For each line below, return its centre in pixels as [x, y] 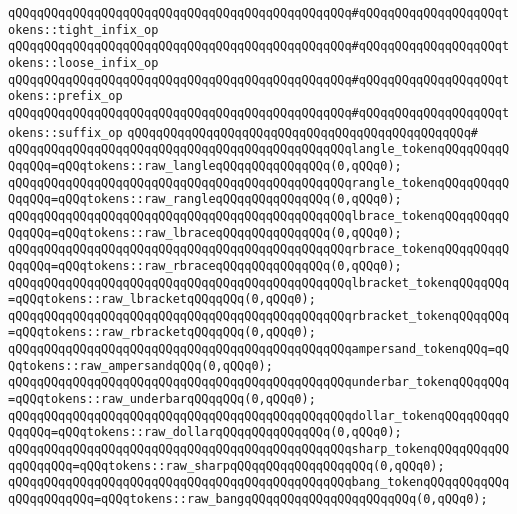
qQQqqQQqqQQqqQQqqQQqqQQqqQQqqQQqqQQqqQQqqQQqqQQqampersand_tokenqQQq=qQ [259, 349]
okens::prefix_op [65, 96]
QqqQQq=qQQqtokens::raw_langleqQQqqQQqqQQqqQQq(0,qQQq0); [205, 165]
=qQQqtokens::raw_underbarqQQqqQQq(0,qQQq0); [162, 399]
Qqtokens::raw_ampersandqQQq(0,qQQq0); [140, 365]
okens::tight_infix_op [83, 29]
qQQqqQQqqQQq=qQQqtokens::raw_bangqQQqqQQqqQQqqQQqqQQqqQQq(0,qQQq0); [248, 499]
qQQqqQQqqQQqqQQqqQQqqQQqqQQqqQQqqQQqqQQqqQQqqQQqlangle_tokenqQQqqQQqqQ [259, 149]
